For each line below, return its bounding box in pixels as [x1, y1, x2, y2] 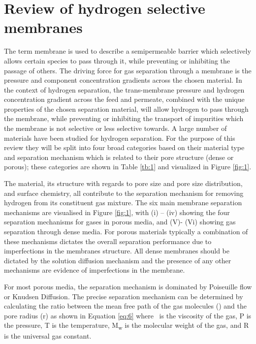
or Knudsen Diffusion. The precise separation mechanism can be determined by [4, 291, 243, 301]
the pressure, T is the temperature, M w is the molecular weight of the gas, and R [4, 320, 249, 332]
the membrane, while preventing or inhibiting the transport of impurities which [4, 113, 244, 124]
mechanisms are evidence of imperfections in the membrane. [4, 265, 185, 275]
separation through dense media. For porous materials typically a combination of [4, 226, 248, 236]
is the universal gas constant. [4, 331, 92, 341]
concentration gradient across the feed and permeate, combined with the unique [4, 94, 245, 104]
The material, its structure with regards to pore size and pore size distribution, [4, 178, 243, 188]
